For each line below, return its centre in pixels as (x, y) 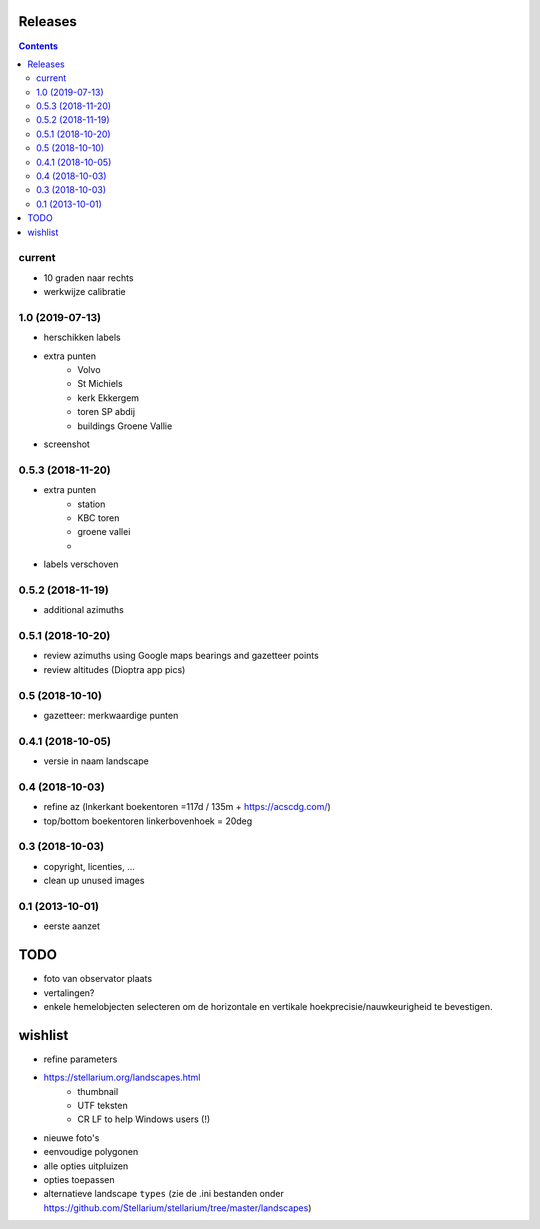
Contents (38, 46)
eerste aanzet (71, 926)
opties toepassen (79, 1179)
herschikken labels (82, 337)
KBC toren (98, 517)
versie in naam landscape (96, 761)
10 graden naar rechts (88, 277)
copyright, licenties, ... (89, 866)
